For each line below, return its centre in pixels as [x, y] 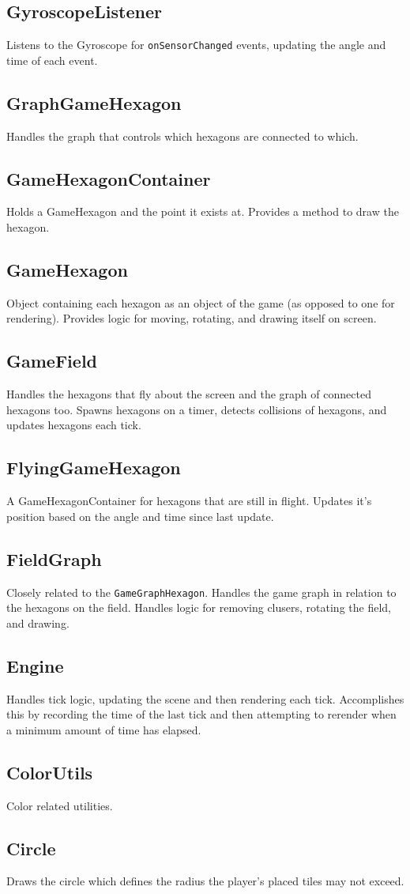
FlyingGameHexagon [94, 468]
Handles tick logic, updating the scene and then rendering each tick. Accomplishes [205, 698]
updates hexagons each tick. [74, 425]
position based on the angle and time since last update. [140, 516]
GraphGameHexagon [94, 102]
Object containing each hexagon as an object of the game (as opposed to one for [201, 302]
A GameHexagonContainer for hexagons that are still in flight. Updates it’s [189, 501]
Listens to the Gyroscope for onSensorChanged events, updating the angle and [196, 45]
